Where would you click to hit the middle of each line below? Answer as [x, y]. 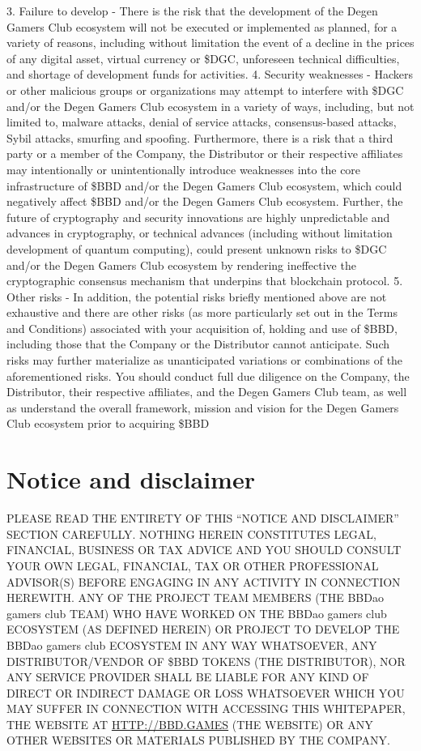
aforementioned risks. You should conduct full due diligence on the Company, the [208, 375]
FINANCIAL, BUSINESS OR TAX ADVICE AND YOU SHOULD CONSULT [204, 550]
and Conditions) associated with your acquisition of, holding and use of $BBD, [202, 328]
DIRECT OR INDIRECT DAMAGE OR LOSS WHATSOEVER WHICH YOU [206, 692]
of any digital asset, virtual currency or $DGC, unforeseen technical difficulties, [203, 58]
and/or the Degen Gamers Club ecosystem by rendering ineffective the [181, 265]
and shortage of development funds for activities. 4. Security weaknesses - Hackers [210, 74]
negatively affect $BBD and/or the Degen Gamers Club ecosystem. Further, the [205, 201]
